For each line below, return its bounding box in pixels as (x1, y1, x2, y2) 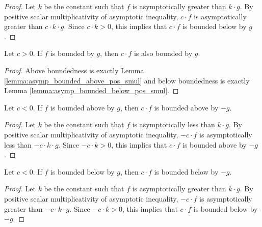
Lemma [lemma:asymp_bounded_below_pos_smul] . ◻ (4, 85, 179, 96)
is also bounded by (134, 48, 193, 59)
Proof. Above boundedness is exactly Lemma (4, 65, 144, 75)
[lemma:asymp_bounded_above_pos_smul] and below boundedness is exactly (4, 75, 250, 86)
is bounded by (50, 48, 94, 59)
